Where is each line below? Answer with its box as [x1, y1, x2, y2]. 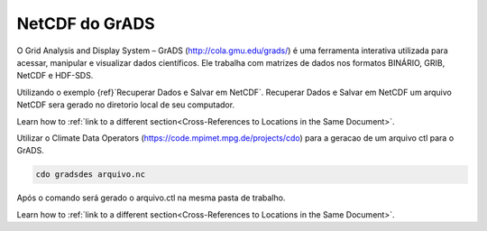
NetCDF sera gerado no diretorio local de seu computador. [16, 99, 234, 110]
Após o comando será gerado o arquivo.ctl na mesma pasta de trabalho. [16, 192, 286, 203]
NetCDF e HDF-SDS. [16, 70, 94, 81]
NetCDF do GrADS [16, 14, 155, 33]
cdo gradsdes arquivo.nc [35, 170, 146, 180]
